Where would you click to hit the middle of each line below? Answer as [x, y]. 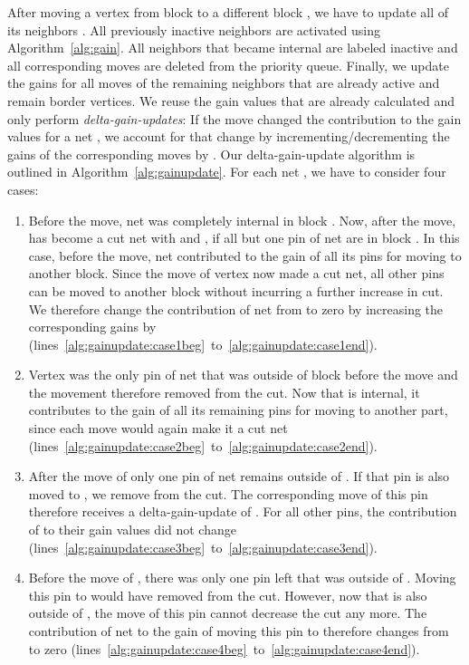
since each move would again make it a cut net [158, 428]
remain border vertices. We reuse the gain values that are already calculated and [231, 100]
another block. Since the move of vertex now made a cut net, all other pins [236, 273]
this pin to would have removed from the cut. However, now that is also [228, 595]
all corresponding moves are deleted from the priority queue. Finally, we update [228, 65]
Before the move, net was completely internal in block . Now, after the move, [242, 220]
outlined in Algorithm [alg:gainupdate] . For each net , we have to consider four [227, 172]
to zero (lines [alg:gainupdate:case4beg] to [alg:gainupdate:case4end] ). [224, 648]
